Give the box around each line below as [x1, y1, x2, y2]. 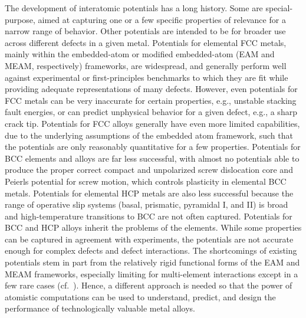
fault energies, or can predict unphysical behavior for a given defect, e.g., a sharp [5, 106, 297, 118]
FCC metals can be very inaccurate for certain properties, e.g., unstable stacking [5, 94, 297, 106]
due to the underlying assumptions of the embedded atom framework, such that [5, 129, 293, 141]
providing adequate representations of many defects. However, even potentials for [5, 83, 298, 95]
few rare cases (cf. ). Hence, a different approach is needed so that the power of [5, 279, 292, 291]
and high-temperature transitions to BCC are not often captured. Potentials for [5, 209, 292, 222]
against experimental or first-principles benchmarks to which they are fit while [5, 71, 288, 83]
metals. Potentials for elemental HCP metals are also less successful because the [5, 186, 294, 199]
